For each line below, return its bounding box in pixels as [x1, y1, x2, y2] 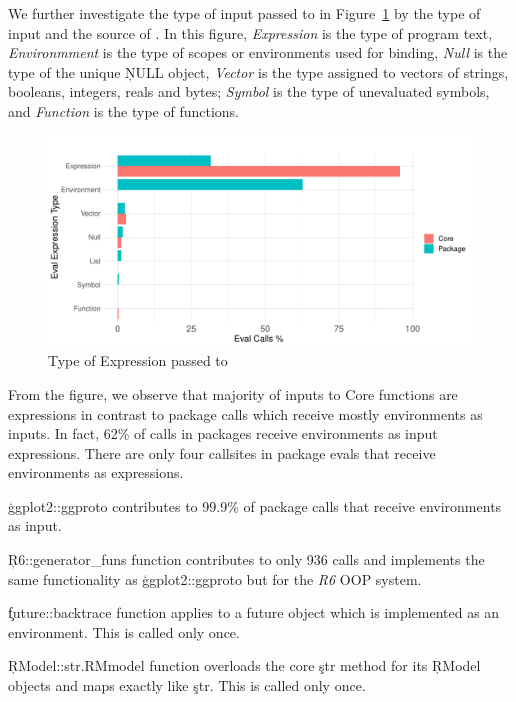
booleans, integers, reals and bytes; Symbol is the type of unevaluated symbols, [8, 81, 490, 102]
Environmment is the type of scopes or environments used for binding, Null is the [8, 42, 508, 63]
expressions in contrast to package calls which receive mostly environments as [8, 403, 483, 424]
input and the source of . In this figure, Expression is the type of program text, [8, 22, 493, 43]
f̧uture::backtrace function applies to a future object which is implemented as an [8, 602, 500, 623]
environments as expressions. [8, 462, 184, 483]
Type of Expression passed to [48, 350, 228, 371]
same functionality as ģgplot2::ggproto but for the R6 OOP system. [8, 568, 422, 589]
